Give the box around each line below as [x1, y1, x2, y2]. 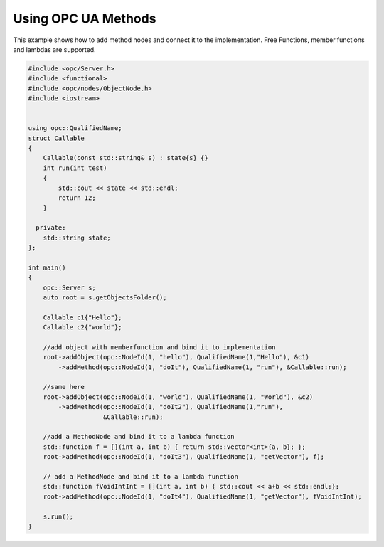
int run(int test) [43, 164, 107, 172]
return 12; [58, 194, 96, 202]
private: [36, 224, 66, 232]
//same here [43, 383, 85, 391]
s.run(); [43, 512, 74, 521]
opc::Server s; [43, 283, 96, 292]
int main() [28, 263, 66, 272]
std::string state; [43, 233, 112, 242]
